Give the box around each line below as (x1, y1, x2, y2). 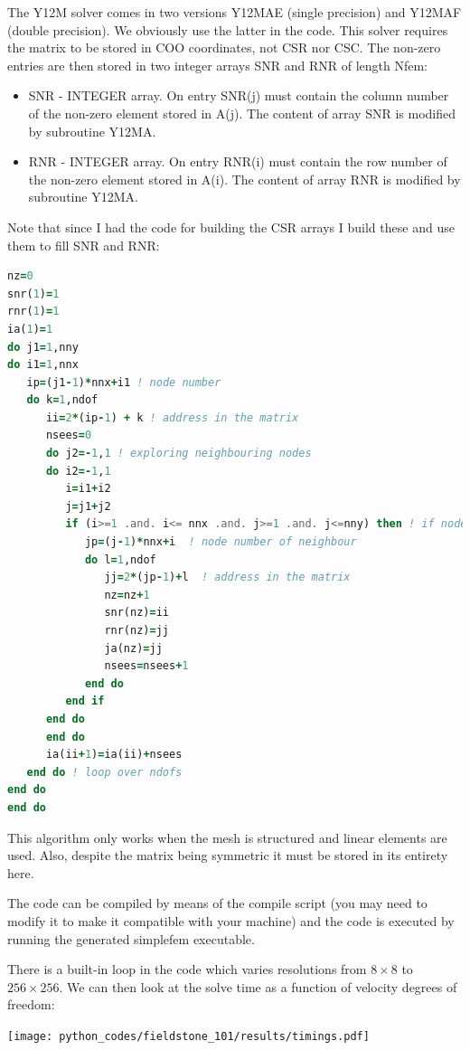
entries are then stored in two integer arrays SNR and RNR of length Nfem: (7, 55, 428, 74)
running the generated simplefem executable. (7, 929, 255, 948)
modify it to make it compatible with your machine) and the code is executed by (7, 911, 455, 930)
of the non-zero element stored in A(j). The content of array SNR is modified (28, 103, 456, 122)
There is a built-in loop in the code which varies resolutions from (7, 960, 367, 979)
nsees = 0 (45, 429, 92, 442)
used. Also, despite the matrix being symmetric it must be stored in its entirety (7, 846, 448, 865)
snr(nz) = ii (104, 606, 169, 620)
